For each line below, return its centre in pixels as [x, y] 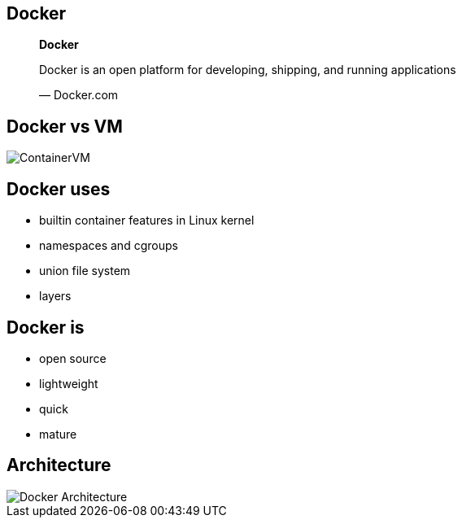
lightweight [69, 383]
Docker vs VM [65, 126]
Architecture [59, 465]
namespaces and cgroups [109, 246]
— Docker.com [79, 95]
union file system [85, 271]
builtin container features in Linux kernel [147, 221]
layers [55, 296]
